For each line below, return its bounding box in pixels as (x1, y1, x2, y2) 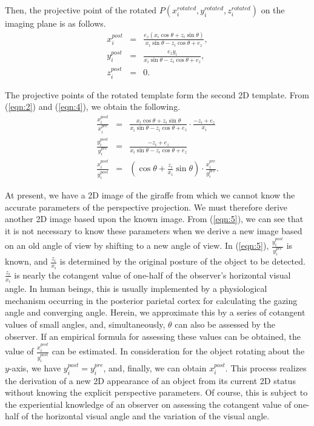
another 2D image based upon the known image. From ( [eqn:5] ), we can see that (5, 212, 304, 225)
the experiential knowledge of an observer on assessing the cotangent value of (5, 397, 292, 410)
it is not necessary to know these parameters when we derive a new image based (5, 224, 302, 237)
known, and (5, 255, 48, 268)
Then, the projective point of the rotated (5, 4, 157, 16)
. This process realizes (225, 361, 307, 374)
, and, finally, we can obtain (103, 361, 207, 374)
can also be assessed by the (175, 317, 275, 330)
